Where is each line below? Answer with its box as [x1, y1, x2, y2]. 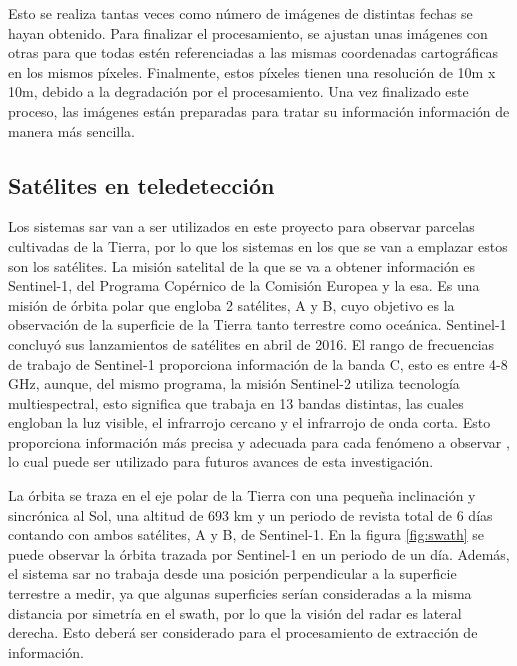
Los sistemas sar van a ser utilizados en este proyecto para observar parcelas [8, 216, 475, 237]
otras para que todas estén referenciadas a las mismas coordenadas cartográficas [8, 42, 499, 63]
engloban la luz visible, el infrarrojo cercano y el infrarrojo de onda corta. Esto [8, 412, 491, 433]
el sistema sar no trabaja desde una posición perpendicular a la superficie [8, 563, 457, 584]
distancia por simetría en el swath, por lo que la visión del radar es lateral [8, 602, 462, 623]
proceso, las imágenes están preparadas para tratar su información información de [8, 100, 510, 121]
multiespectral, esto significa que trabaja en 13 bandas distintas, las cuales [8, 392, 464, 413]
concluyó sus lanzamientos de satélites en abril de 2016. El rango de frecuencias [8, 333, 495, 354]
